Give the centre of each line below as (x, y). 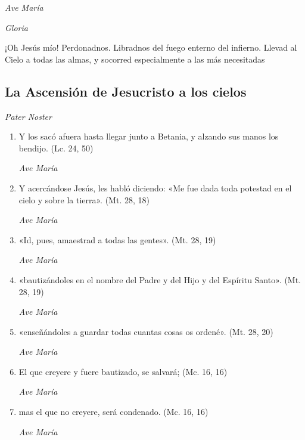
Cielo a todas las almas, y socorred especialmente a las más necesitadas (135, 59)
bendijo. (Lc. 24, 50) (56, 148)
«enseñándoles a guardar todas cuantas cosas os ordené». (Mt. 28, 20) (146, 331)
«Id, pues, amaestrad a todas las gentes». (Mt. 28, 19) (117, 239)
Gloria (16, 27)
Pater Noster (28, 116)
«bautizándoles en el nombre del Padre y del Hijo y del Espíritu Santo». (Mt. (160, 279)
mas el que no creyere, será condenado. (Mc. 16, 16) (113, 412)
